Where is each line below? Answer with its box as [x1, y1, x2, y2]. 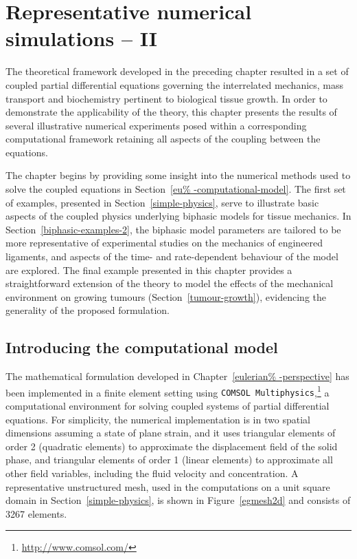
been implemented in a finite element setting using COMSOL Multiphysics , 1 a [5, 383, 330, 399]
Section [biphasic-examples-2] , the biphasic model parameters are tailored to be [5, 222, 341, 236]
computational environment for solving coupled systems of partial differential [5, 399, 330, 413]
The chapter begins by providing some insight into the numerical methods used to [5, 168, 351, 182]
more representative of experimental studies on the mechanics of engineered [5, 235, 323, 250]
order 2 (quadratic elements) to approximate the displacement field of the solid [5, 439, 338, 453]
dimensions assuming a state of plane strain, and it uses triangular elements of [5, 425, 336, 440]
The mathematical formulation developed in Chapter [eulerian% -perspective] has [5, 369, 349, 383]
